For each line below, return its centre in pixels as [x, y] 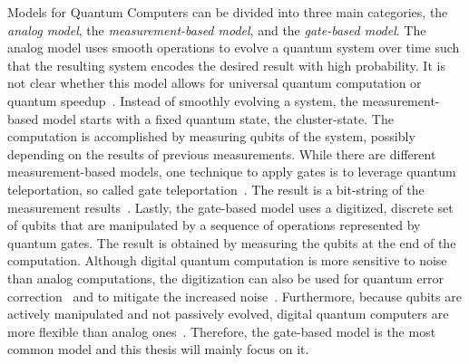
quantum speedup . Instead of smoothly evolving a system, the [183, 100]
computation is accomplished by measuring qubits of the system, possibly [211, 136]
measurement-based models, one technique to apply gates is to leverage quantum [232, 172]
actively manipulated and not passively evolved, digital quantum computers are [228, 314]
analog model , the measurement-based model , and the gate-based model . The [217, 29]
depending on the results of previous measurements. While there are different [222, 153]
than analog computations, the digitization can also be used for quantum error [226, 278]
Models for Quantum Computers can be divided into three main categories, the [228, 12]
